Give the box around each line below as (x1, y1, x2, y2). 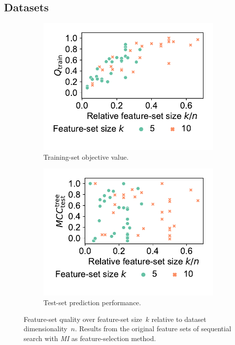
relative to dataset (151, 314, 206, 324)
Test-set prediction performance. (43, 297, 141, 307)
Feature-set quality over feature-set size (24, 314, 142, 324)
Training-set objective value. (43, 151, 129, 162)
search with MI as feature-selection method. (24, 333, 156, 343)
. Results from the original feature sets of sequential (75, 323, 232, 334)
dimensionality (24, 323, 67, 334)
